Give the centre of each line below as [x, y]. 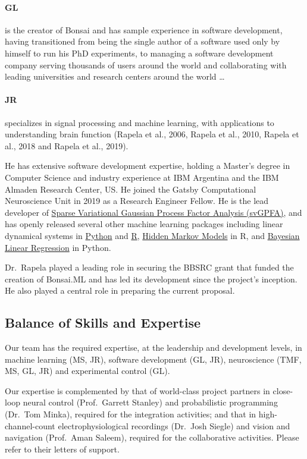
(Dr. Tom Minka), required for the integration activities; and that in [131, 414]
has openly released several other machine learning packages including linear [144, 224]
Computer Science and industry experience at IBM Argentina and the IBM [142, 177]
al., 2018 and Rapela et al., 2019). [67, 145]
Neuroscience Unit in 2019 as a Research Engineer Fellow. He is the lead [137, 201]
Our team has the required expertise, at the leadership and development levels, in [153, 348]
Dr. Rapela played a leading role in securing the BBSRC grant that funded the [149, 267]
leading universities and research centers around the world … [115, 76]
